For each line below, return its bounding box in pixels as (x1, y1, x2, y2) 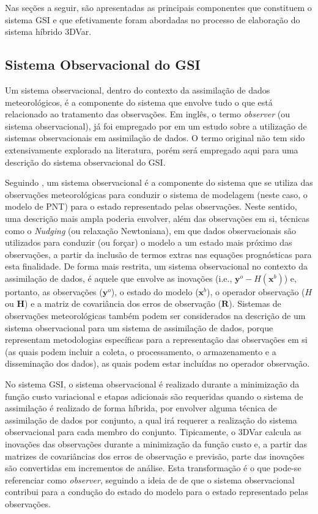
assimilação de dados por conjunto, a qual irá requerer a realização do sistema (5, 413, 297, 426)
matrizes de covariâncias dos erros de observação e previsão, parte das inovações (5, 449, 305, 462)
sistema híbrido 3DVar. (5, 25, 92, 38)
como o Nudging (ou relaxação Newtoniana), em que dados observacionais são (5, 224, 296, 237)
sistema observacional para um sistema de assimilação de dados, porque (5, 321, 273, 334)
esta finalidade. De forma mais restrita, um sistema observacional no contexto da (5, 260, 308, 273)
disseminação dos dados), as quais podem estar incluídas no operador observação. (5, 357, 310, 370)
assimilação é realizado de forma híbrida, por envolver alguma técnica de (5, 402, 277, 414)
